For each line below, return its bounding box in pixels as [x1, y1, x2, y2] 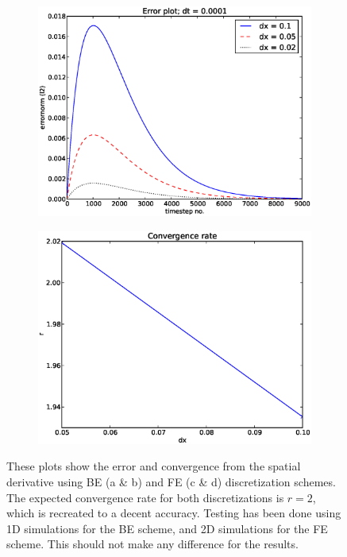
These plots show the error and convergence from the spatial [6, 458, 301, 474]
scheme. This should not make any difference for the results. [6, 536, 299, 552]
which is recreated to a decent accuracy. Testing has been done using [6, 505, 341, 521]
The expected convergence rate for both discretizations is [6, 489, 284, 505]
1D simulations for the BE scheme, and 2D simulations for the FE [6, 520, 328, 536]
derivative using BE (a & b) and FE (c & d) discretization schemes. [6, 473, 336, 489]
